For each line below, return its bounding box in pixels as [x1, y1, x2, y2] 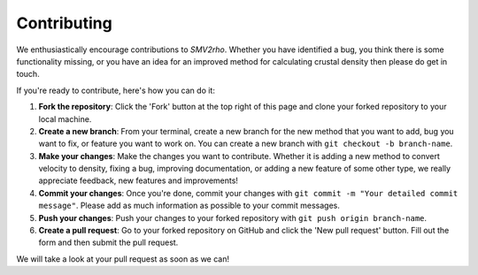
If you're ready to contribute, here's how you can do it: [16, 85, 216, 95]
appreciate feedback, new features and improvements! [38, 175, 239, 186]
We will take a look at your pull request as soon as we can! [16, 253, 230, 264]
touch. [16, 69, 40, 80]
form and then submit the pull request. [38, 237, 179, 248]
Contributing [16, 13, 112, 33]
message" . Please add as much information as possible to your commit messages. [38, 200, 340, 211]
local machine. [38, 113, 92, 124]
